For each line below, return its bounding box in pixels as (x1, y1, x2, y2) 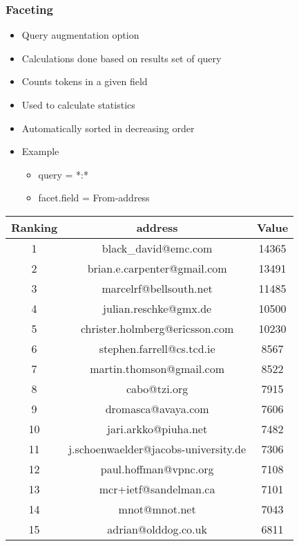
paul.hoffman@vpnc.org (100, 460, 214, 477)
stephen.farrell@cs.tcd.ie (99, 340, 215, 356)
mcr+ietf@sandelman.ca (99, 480, 215, 497)
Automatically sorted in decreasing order (21, 120, 195, 135)
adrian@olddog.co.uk (107, 520, 207, 537)
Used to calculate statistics (21, 98, 135, 111)
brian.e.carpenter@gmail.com (87, 260, 227, 276)
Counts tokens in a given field (21, 74, 148, 89)
